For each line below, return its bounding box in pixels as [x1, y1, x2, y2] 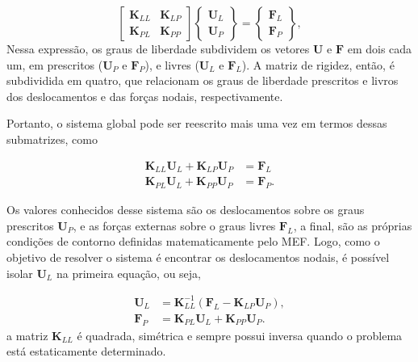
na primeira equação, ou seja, [56, 264, 202, 281]
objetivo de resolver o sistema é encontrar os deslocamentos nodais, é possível [6, 249, 390, 265]
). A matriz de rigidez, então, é [241, 56, 395, 73]
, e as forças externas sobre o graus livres [73, 217, 276, 234]
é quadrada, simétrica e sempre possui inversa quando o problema [77, 326, 403, 343]
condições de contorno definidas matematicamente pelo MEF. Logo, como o [6, 233, 380, 250]
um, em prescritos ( [6, 56, 103, 73]
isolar [6, 264, 33, 281]
